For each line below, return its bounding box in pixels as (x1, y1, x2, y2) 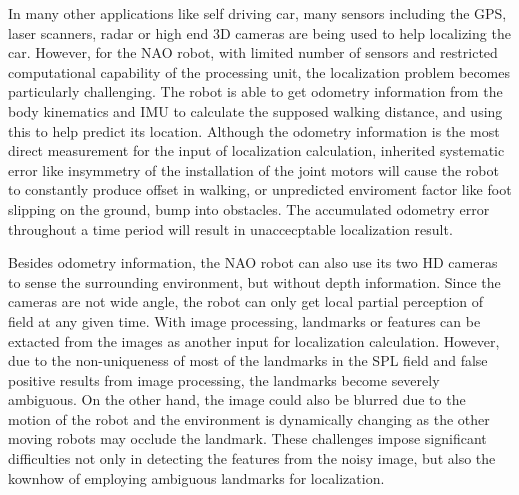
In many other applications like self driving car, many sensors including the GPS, (8, 3, 507, 23)
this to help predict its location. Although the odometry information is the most (8, 120, 500, 141)
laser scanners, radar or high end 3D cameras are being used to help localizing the (8, 22, 511, 43)
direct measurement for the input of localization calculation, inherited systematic (8, 140, 505, 161)
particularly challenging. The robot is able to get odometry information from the (8, 81, 503, 102)
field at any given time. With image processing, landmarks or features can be (8, 310, 481, 331)
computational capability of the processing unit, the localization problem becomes (8, 61, 510, 82)
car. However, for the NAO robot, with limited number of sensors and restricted (8, 42, 498, 63)
